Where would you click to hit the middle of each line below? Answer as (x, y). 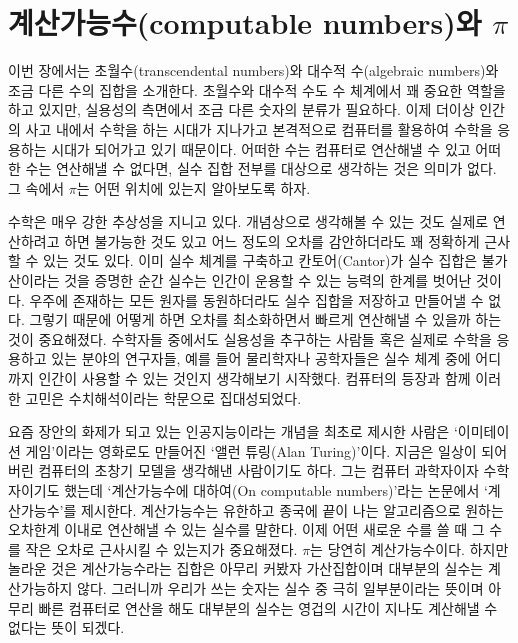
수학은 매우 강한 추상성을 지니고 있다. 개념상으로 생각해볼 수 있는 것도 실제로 (248, 221)
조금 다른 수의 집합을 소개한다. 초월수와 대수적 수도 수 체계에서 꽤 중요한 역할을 (257, 89)
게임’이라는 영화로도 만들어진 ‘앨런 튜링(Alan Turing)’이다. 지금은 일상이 (251, 450)
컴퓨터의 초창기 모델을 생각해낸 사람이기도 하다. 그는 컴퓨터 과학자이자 (258, 470)
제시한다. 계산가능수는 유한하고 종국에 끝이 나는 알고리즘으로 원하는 (292, 509)
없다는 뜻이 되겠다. (66, 627)
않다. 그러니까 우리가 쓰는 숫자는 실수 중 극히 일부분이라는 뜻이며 (280, 587)
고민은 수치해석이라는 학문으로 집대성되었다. (163, 397)
